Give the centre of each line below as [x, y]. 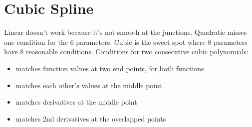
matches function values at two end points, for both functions [110, 68]
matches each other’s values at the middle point [89, 85]
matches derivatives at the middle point [76, 102]
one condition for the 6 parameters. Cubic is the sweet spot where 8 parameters [126, 42]
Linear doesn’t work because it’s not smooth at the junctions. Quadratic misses [126, 32]
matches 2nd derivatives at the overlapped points [91, 118]
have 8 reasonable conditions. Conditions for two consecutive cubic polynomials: [126, 52]
